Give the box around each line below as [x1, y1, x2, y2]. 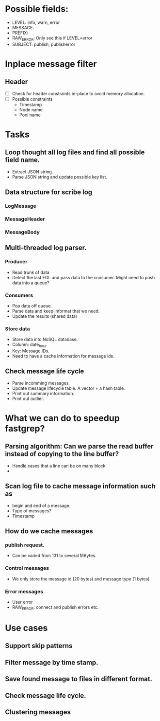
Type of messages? [12, 507, 52, 514]
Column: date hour [12, 342, 47, 349]
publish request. [5, 541, 45, 548]
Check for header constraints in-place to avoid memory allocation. [12, 90, 145, 96]
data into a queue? [12, 280, 49, 286]
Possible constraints [12, 96, 53, 102]
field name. [5, 156, 40, 164]
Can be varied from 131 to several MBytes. [12, 553, 96, 559]
